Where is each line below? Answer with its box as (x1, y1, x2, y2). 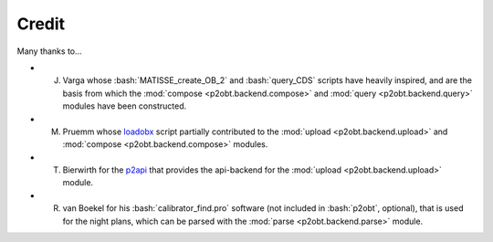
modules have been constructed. (62, 100, 187, 111)
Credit (16, 14, 66, 34)
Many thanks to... (16, 46, 82, 57)
